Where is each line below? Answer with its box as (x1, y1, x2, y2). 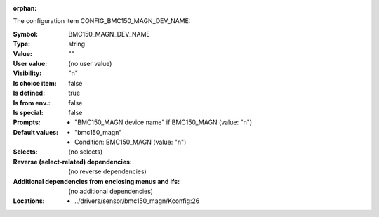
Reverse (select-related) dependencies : (13, 157, 133, 166)
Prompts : (13, 118, 41, 126)
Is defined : (13, 88, 46, 98)
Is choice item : (13, 79, 57, 87)
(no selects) (68, 147, 103, 156)
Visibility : (13, 69, 42, 77)
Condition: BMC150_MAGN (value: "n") (74, 138, 187, 147)
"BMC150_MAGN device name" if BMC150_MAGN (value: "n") (74, 118, 253, 126)
